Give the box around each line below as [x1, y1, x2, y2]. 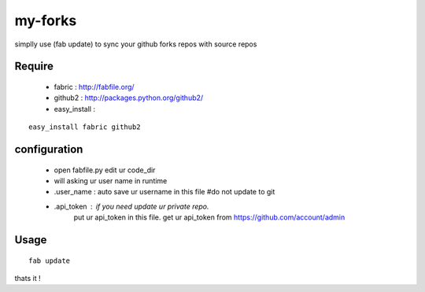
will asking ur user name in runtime [54, 176, 168, 185]
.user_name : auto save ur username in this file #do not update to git [54, 187, 275, 197]
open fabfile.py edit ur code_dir [54, 165, 156, 175]
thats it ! [14, 273, 41, 283]
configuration [14, 142, 83, 156]
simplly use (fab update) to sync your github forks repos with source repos [14, 39, 257, 49]
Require [14, 60, 54, 73]
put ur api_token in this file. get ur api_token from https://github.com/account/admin [73, 213, 346, 222]
